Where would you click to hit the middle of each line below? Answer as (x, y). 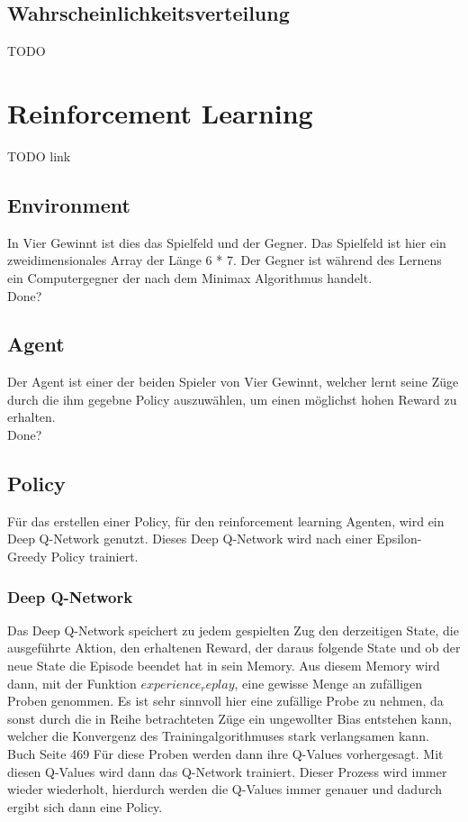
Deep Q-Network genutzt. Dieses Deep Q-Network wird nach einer (190, 539)
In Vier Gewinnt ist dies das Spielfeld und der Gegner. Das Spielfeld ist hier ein (227, 242)
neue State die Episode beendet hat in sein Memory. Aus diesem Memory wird (224, 666)
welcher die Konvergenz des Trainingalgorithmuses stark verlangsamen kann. (218, 736)
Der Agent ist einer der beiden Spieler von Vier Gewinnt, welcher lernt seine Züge (233, 382)
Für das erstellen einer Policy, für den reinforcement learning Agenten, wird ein (226, 521)
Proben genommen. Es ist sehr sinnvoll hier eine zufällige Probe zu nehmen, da (225, 701)
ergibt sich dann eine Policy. (85, 806)
